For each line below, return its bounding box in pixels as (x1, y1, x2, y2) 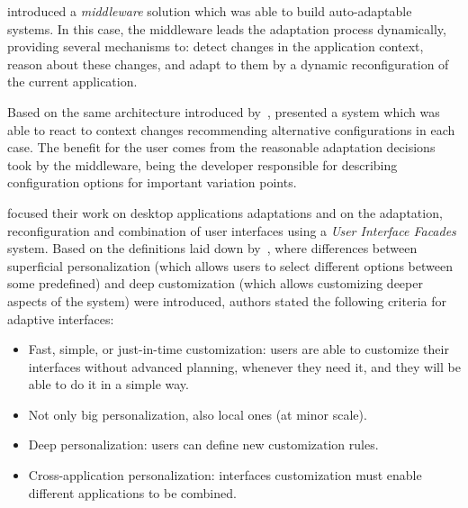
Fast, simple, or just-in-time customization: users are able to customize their (28, 340, 449, 358)
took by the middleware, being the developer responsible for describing (7, 155, 398, 174)
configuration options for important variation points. (7, 173, 297, 192)
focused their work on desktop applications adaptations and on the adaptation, (7, 203, 443, 222)
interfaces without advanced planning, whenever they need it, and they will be (28, 357, 461, 376)
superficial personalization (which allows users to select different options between (7, 256, 453, 275)
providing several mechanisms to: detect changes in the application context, (7, 37, 424, 56)
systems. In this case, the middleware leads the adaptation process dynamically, (7, 19, 446, 38)
